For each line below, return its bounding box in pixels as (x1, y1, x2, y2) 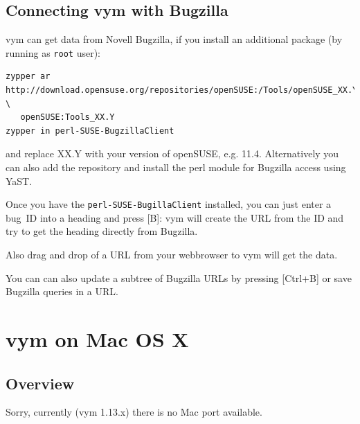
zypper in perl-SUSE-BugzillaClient (6, 125, 174, 136)
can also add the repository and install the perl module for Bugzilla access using (6, 160, 346, 175)
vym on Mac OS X (6, 325, 189, 353)
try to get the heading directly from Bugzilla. (6, 224, 198, 238)
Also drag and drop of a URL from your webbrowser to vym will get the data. (6, 247, 338, 262)
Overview (6, 372, 75, 394)
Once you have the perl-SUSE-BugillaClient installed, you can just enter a (6, 197, 332, 211)
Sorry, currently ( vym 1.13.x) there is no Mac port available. (6, 405, 262, 419)
